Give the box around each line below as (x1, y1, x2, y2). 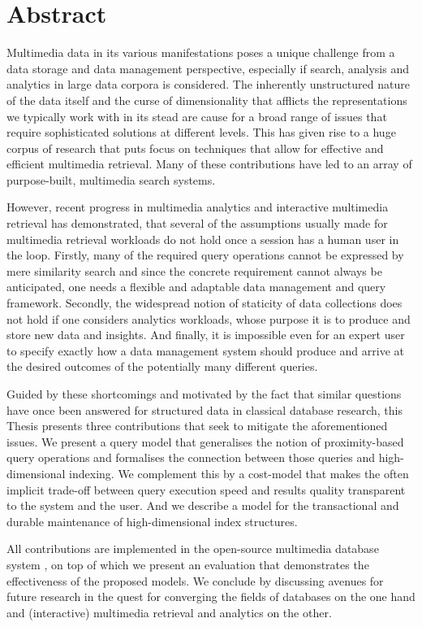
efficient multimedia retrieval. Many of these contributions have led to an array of (6, 155, 412, 172)
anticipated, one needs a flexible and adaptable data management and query (6, 278, 386, 295)
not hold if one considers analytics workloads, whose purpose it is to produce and (6, 310, 411, 327)
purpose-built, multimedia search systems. (6, 171, 216, 188)
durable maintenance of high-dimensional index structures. (6, 512, 298, 529)
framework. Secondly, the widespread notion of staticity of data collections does (6, 294, 403, 311)
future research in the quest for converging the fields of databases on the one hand (6, 588, 416, 605)
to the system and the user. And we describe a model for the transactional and (6, 497, 399, 514)
